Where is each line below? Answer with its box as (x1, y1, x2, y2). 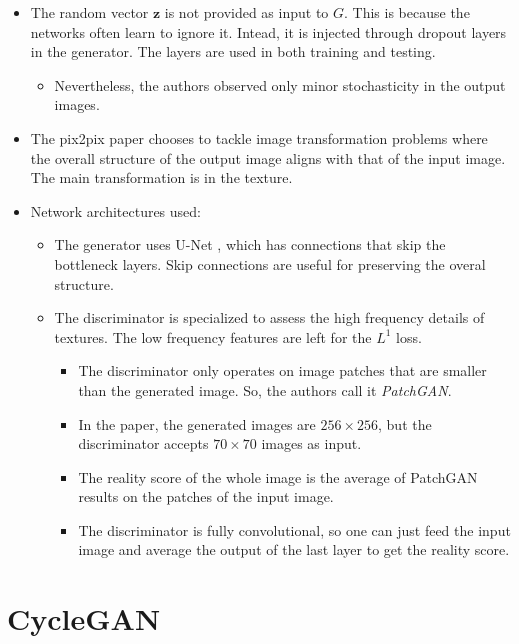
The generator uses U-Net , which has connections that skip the (54, 234, 446, 255)
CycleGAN (7, 598, 161, 639)
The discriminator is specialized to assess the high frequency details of (54, 307, 485, 328)
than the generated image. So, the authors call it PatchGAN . (78, 379, 452, 400)
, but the (378, 413, 432, 434)
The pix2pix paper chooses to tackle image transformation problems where (30, 127, 488, 148)
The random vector (30, 2, 149, 22)
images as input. (261, 433, 362, 454)
